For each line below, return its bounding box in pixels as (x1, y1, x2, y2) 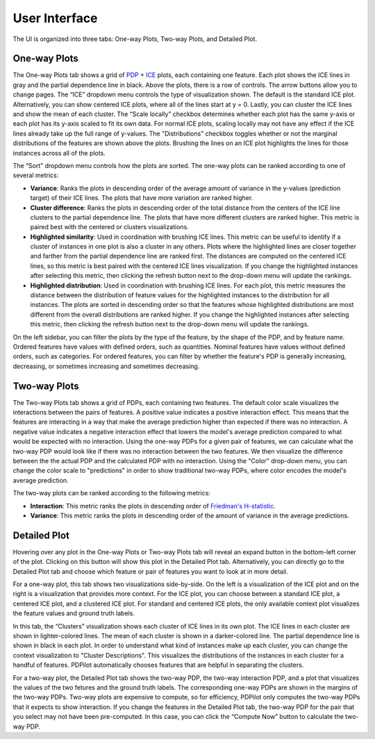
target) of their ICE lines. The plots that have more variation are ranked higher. (30, 194, 253, 202)
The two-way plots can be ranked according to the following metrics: (12, 489, 211, 497)
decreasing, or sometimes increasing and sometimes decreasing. (12, 362, 200, 370)
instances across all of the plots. (12, 149, 106, 157)
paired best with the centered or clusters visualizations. (30, 223, 189, 231)
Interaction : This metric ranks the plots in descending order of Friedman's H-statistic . (30, 501, 276, 510)
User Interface (12, 10, 98, 26)
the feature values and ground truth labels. (12, 609, 135, 617)
